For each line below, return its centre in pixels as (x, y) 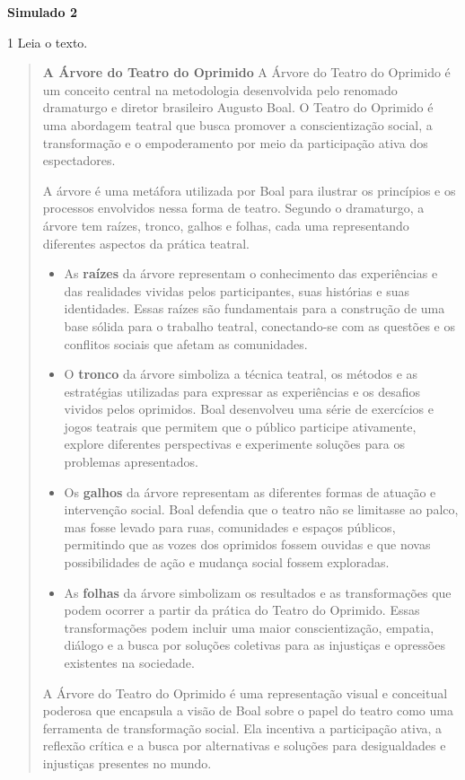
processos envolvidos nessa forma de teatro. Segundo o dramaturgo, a (233, 208)
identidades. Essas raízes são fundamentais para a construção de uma (254, 308)
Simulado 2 (43, 12)
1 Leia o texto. (48, 42)
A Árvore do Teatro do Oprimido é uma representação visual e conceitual (245, 692)
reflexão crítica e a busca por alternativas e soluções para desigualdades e (244, 745)
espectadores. (79, 160)
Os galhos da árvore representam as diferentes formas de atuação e (250, 491)
